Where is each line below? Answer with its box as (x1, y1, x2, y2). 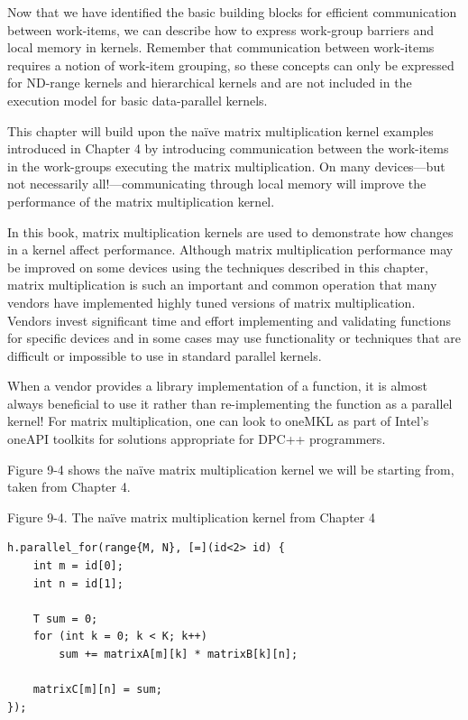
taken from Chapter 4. (7, 477, 131, 496)
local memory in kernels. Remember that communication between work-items (7, 38, 435, 57)
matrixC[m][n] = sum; (32, 683, 162, 697)
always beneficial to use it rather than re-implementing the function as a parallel (7, 393, 453, 412)
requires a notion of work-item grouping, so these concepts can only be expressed (7, 55, 454, 74)
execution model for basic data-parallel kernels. (7, 90, 268, 109)
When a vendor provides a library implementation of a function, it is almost (7, 376, 427, 395)
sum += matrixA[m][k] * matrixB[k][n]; (59, 648, 298, 660)
